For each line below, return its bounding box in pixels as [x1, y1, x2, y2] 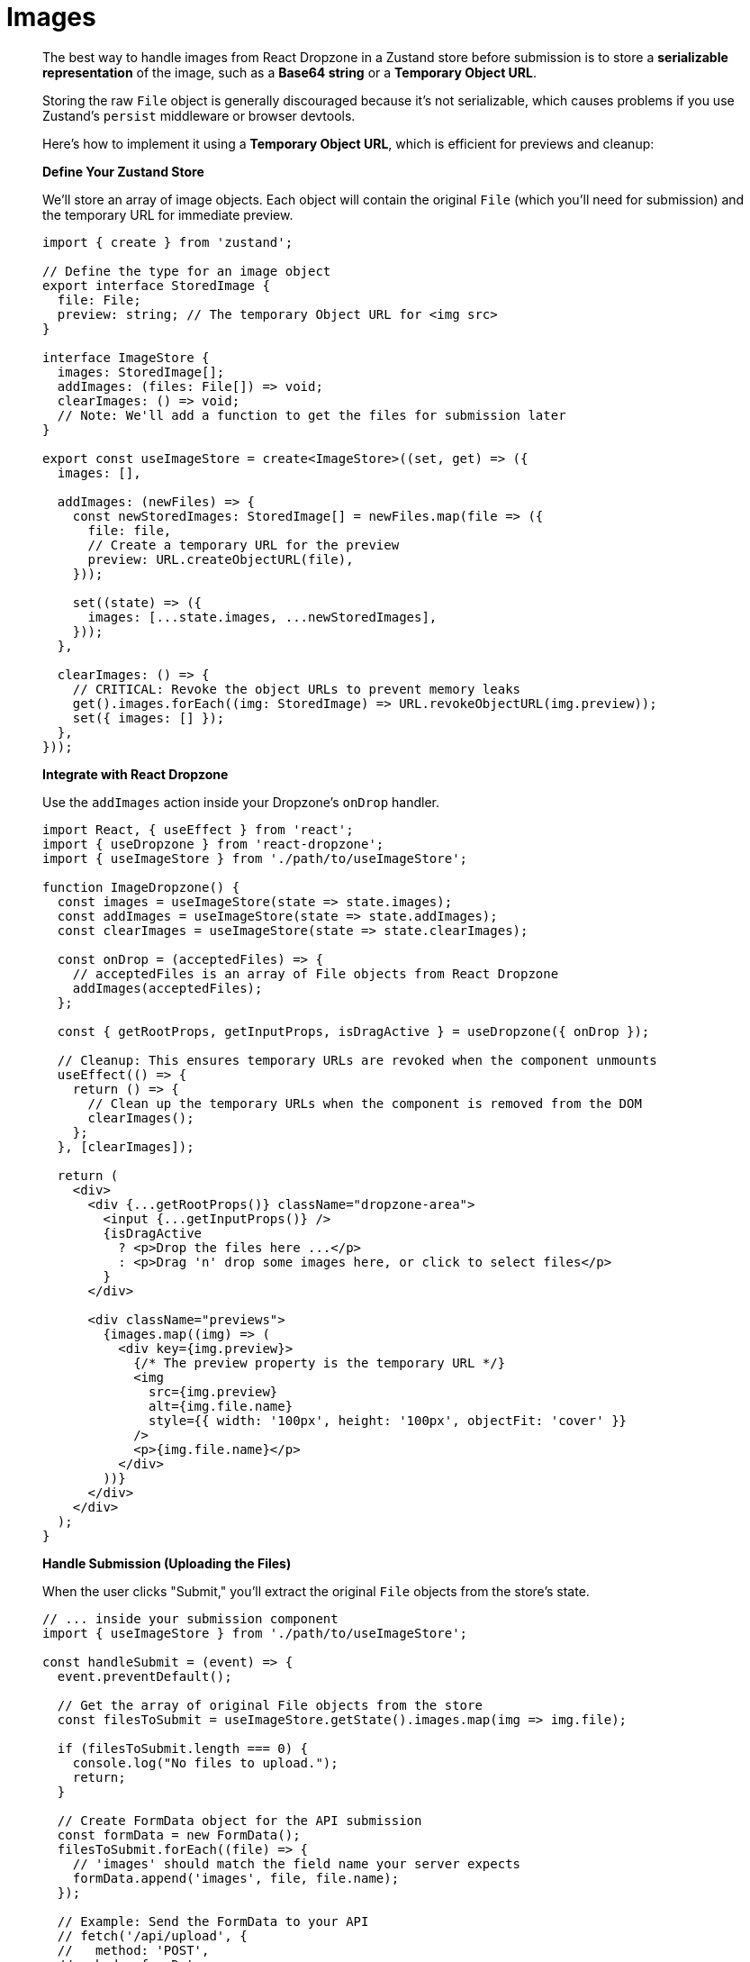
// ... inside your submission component [42, 1611, 339, 1626]
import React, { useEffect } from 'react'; [42, 822, 354, 837]
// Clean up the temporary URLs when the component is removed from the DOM [87, 1095, 642, 1111]
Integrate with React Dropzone [42, 766, 229, 782]
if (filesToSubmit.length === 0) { [57, 1740, 309, 1756]
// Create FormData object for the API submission [57, 1812, 422, 1828]
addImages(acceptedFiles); [72, 980, 263, 995]
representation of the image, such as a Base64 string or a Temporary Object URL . [42, 64, 537, 80]
